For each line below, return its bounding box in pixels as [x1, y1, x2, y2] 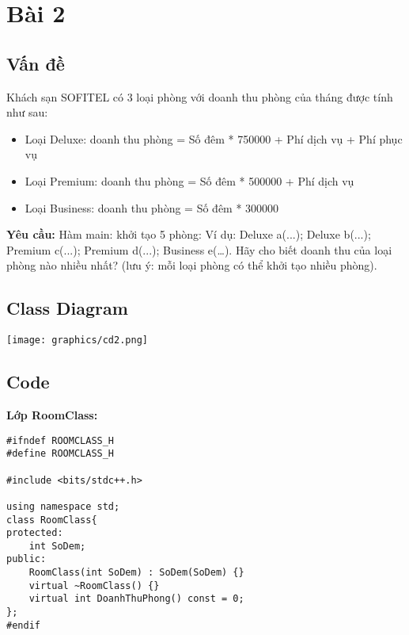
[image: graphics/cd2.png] [6, 335, 148, 346]
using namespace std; [6, 500, 120, 512]
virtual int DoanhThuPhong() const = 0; [28, 593, 244, 605]
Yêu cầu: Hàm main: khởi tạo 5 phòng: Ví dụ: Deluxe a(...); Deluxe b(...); [6, 226, 371, 243]
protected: [6, 527, 63, 539]
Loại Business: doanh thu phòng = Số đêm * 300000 [25, 199, 279, 216]
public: [6, 553, 47, 565]
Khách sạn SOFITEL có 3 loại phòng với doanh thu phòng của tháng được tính [6, 88, 393, 105]
